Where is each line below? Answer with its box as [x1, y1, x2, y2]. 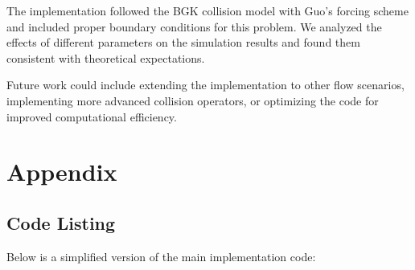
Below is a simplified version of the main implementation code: [6, 247, 316, 264]
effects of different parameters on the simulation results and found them [6, 34, 360, 51]
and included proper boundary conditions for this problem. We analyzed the [6, 18, 382, 35]
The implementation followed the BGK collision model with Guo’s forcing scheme [6, 2, 409, 18]
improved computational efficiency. [6, 108, 177, 125]
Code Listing [6, 210, 116, 235]
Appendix [6, 155, 117, 188]
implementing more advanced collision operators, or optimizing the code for [6, 92, 379, 108]
